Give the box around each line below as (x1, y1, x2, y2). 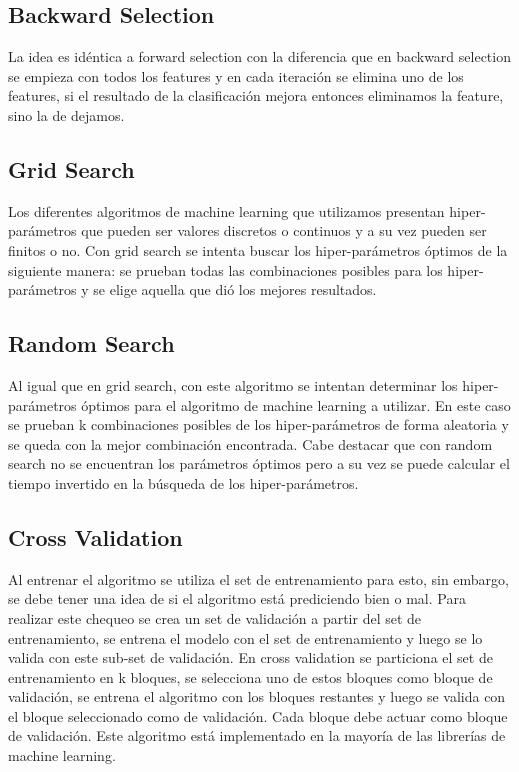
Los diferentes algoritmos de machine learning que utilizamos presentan (8, 200, 445, 221)
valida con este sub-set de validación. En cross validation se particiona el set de (8, 647, 493, 668)
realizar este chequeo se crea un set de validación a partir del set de (8, 607, 422, 628)
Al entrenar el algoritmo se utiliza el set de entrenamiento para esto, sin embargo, (8, 568, 509, 589)
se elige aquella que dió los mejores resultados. (93, 279, 377, 300)
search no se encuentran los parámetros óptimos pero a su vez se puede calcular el (8, 453, 510, 474)
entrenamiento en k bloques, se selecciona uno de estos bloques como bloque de (8, 666, 493, 687)
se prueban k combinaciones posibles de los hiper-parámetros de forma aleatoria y (8, 414, 509, 435)
